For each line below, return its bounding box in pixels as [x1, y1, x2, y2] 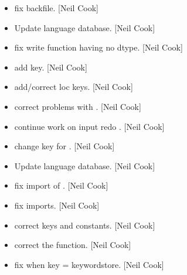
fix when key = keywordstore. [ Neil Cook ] [14, 258, 164, 270]
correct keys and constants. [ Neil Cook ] [14, 219, 155, 231]
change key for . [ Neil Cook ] [14, 140, 115, 152]
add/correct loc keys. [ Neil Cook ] [14, 81, 133, 93]
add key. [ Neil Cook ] [14, 61, 87, 73]
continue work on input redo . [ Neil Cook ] [14, 120, 165, 132]
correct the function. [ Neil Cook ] [14, 239, 131, 251]
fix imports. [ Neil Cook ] [14, 199, 100, 211]
